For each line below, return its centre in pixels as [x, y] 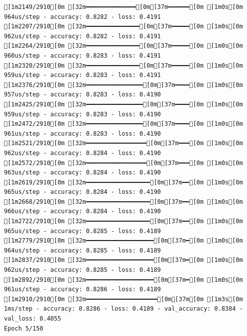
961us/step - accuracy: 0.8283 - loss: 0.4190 [82, 133]
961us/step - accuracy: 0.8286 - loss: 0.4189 [82, 290]
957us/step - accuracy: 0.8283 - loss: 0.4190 [82, 95]
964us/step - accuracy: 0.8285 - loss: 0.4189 [82, 250]
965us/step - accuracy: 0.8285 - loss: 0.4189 [82, 231]
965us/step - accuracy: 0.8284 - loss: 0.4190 [82, 192]
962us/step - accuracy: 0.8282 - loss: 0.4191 [82, 36]
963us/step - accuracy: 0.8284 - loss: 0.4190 [82, 173]
